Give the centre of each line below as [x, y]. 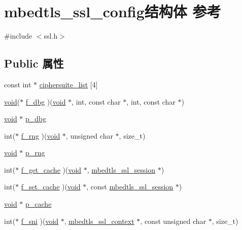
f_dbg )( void [46, 101]
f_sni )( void [40, 221]
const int [18, 84]
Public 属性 [34, 63]
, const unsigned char [173, 221]
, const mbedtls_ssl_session [130, 187]
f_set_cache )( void [51, 187]
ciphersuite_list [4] [68, 84]
